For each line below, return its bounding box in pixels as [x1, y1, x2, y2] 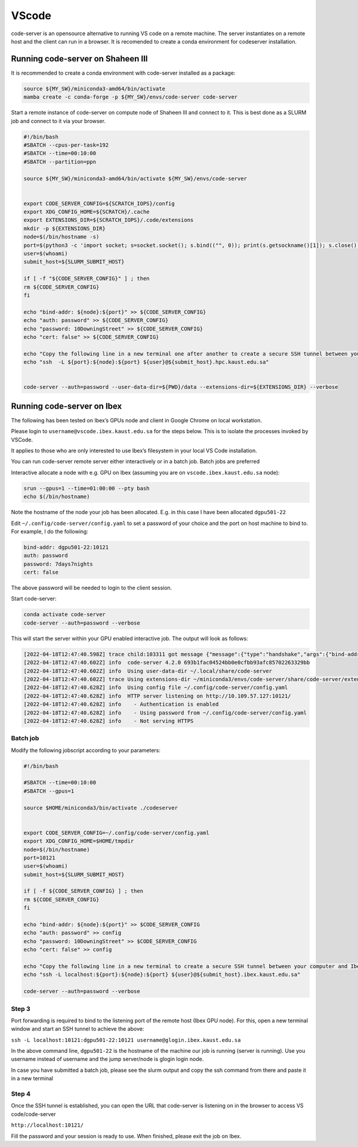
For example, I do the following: [11, 528, 89, 535]
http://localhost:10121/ [11, 1122, 84, 1129]
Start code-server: [11, 595, 57, 602]
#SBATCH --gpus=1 [23, 787, 75, 794]
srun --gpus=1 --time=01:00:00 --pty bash [23, 485, 150, 491]
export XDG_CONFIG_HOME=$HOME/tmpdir [23, 838, 134, 845]
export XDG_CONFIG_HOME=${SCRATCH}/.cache [23, 209, 150, 215]
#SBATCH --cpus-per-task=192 [23, 141, 109, 149]
